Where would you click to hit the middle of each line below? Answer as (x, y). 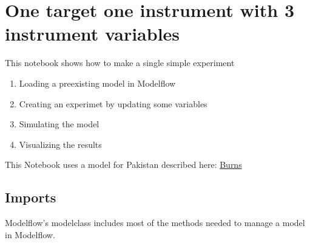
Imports (31, 197)
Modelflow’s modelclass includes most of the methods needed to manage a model (155, 223)
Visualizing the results (60, 144)
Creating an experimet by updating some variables (113, 103)
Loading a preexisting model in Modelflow (97, 83)
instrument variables (93, 34)
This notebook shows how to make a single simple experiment (120, 63)
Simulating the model (59, 124)
